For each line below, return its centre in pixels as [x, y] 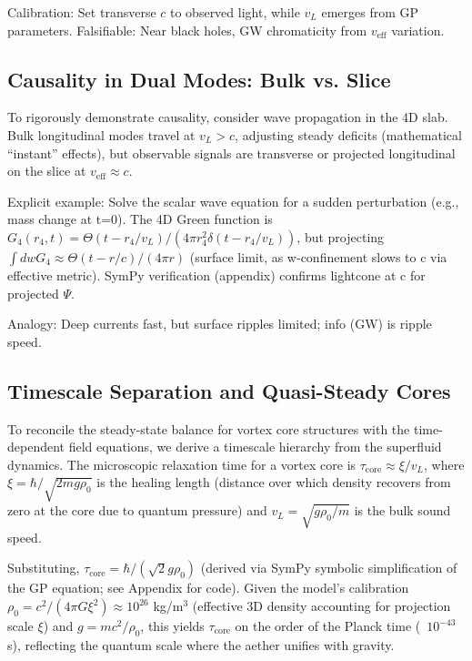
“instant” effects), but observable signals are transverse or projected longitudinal [231, 153]
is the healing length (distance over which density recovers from [274, 482]
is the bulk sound [402, 510]
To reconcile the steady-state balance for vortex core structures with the [209, 428]
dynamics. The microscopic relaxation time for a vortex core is [182, 464]
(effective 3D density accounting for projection [321, 606]
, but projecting [341, 236]
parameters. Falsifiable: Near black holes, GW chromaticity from [187, 30]
